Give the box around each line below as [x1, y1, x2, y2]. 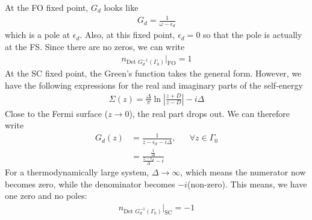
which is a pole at [5, 28, 70, 41]
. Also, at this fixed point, [80, 28, 175, 41]
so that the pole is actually [203, 28, 302, 41]
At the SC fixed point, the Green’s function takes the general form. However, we [5, 67, 302, 80]
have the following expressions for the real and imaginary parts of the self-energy [5, 79, 303, 91]
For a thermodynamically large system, [5, 166, 149, 178]
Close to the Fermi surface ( [5, 107, 108, 119]
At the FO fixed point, [5, 1, 89, 13]
